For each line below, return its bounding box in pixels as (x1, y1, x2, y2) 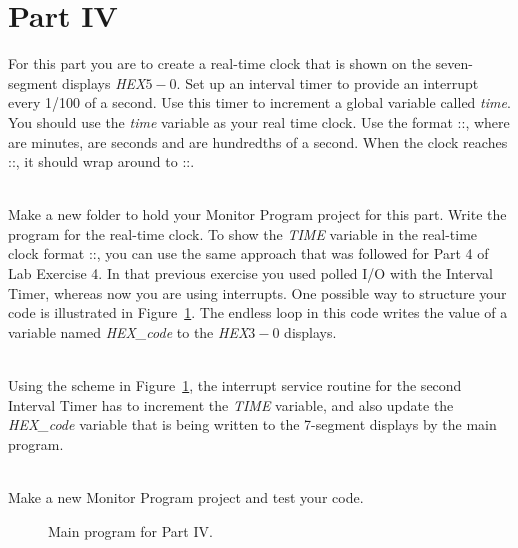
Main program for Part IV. (48, 520, 213, 541)
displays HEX (62, 72, 146, 93)
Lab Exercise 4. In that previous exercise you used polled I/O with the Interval (8, 263, 494, 284)
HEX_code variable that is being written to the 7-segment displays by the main (8, 414, 497, 435)
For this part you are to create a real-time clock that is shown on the (8, 53, 431, 74)
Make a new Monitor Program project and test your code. (8, 487, 364, 507)
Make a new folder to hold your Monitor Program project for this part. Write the (8, 204, 507, 225)
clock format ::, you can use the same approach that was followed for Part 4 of (8, 243, 489, 264)
